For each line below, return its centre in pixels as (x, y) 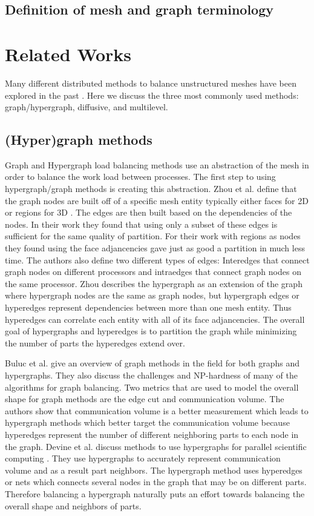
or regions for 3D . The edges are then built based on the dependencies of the (149, 212)
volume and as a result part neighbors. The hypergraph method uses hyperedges (154, 470)
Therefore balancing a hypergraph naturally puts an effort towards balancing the (155, 493)
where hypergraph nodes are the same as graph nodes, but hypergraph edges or (152, 295)
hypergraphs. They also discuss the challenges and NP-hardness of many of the (151, 375)
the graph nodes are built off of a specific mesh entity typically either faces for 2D (157, 200)
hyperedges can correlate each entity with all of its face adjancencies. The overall (155, 319)
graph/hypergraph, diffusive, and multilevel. (87, 107)
